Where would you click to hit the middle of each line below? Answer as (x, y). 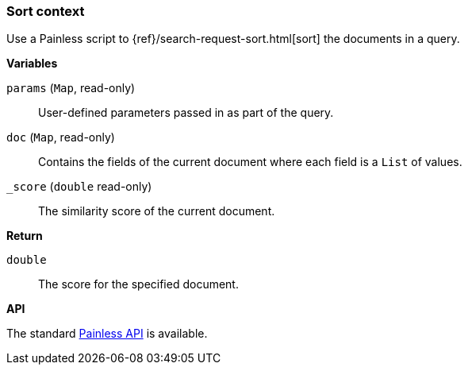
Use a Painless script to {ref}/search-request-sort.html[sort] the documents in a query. (233, 39)
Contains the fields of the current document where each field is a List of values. (250, 162)
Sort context (46, 11)
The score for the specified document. (138, 284)
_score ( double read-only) (79, 187)
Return (25, 236)
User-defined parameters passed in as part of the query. (186, 113)
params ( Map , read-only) (71, 88)
